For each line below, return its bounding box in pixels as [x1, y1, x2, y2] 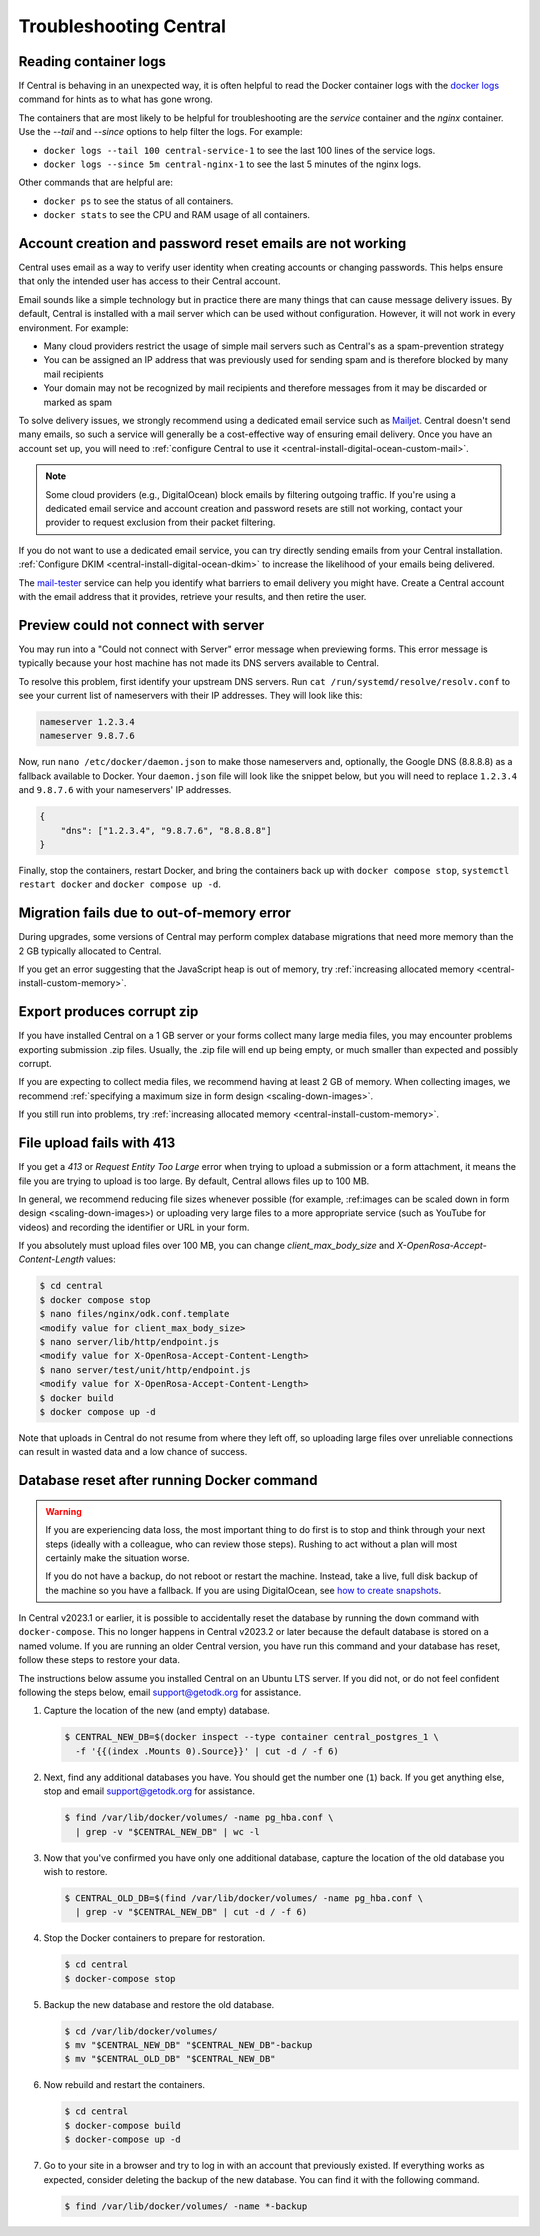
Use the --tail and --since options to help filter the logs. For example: [18, 126, 303, 138]
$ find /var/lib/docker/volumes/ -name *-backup [64, 2200, 308, 2212]
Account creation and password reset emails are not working [18, 235, 407, 252]
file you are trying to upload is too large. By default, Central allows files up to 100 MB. [18, 1175, 370, 1187]
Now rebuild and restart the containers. [43, 2079, 205, 2091]
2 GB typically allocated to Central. [18, 945, 162, 957]
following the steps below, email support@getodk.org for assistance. [18, 1686, 302, 1699]
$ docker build [39, 1392, 114, 1404]
